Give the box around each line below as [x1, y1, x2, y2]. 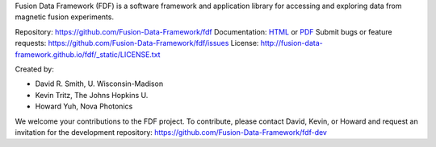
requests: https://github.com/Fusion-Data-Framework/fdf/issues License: [15, 39, 259, 48]
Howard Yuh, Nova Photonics [35, 101, 133, 112]
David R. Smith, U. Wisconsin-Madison [35, 79, 164, 88]
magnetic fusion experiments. [15, 12, 115, 22]
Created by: [15, 64, 54, 74]
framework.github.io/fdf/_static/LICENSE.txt [15, 49, 161, 59]
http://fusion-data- [260, 39, 323, 48]
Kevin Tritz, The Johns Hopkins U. [35, 90, 149, 100]
